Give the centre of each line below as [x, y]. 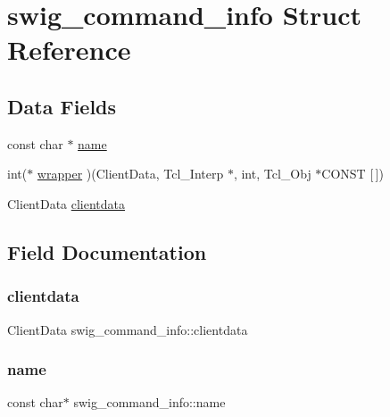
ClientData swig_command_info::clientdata [128, 329]
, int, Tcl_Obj [272, 174]
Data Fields [62, 106]
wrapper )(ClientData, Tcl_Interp [130, 174]
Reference [69, 50]
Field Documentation [107, 251]
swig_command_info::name [149, 402]
